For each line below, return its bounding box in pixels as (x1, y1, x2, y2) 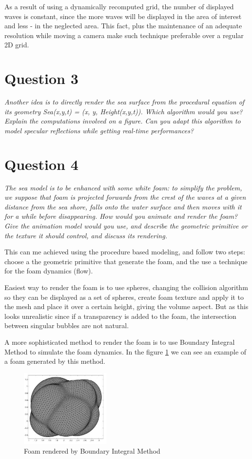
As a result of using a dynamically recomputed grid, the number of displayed (4, 1, 234, 11)
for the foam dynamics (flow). (4, 266, 93, 276)
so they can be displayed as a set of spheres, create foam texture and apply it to (4, 292, 244, 302)
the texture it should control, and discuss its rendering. (4, 230, 167, 240)
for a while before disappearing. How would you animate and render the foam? (4, 211, 238, 221)
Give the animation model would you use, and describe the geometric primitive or (4, 220, 248, 230)
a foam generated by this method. (4, 356, 106, 366)
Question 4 (4, 154, 78, 174)
